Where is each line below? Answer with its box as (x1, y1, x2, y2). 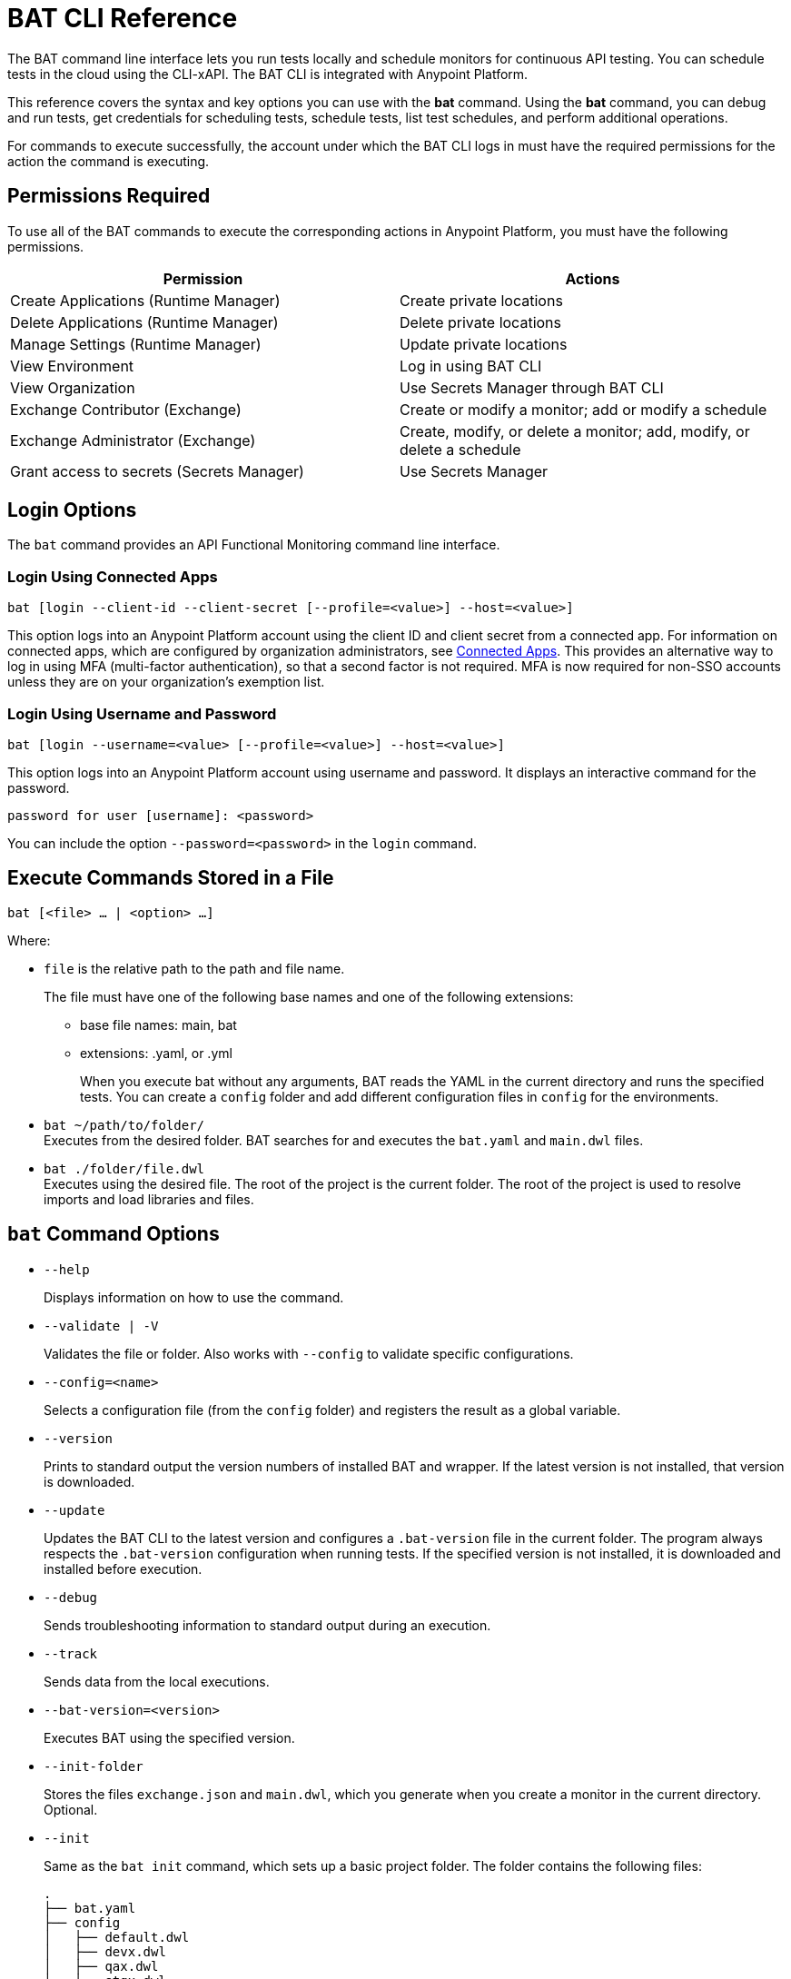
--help (44, 1262, 90, 1277)
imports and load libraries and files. (44, 1191, 254, 1207)
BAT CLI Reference (7, 3, 238, 34)
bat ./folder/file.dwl (44, 1161, 205, 1176)
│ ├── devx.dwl (44, 1944, 166, 1959)
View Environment (10, 356, 134, 375)
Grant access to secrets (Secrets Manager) (10, 461, 304, 480)
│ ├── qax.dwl (44, 1958, 159, 1974)
